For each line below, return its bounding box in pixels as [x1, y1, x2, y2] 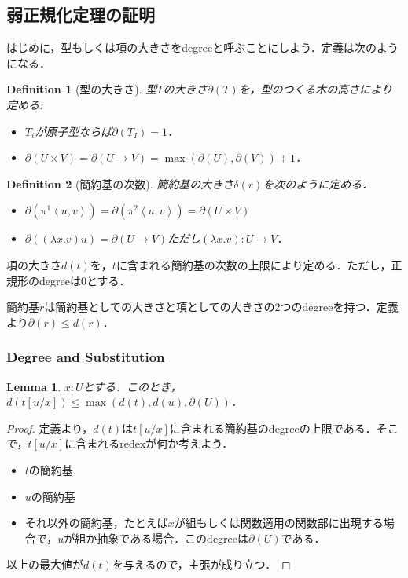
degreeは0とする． [39, 272, 130, 288]
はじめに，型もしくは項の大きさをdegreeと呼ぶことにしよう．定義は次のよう [6, 39, 399, 56]
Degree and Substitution [6, 347, 165, 367]
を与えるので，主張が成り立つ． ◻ [112, 556, 291, 573]
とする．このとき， [83, 378, 182, 394]
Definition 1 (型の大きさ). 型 [6, 81, 157, 97]
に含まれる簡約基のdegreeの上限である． [169, 419, 377, 436]
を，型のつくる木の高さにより [238, 81, 393, 97]
